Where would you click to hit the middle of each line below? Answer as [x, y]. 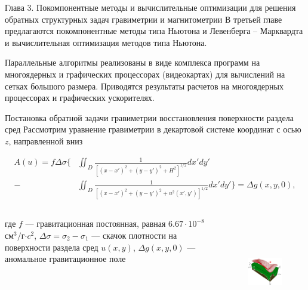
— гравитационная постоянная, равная [96, 223]
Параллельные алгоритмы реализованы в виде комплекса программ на [133, 62]
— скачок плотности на [134, 235]
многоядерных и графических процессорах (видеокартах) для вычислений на [145, 74]
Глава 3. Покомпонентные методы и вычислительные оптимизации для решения [150, 7]
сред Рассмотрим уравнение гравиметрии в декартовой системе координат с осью [153, 129]
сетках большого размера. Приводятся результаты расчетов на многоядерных [144, 86]
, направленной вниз [46, 141]
